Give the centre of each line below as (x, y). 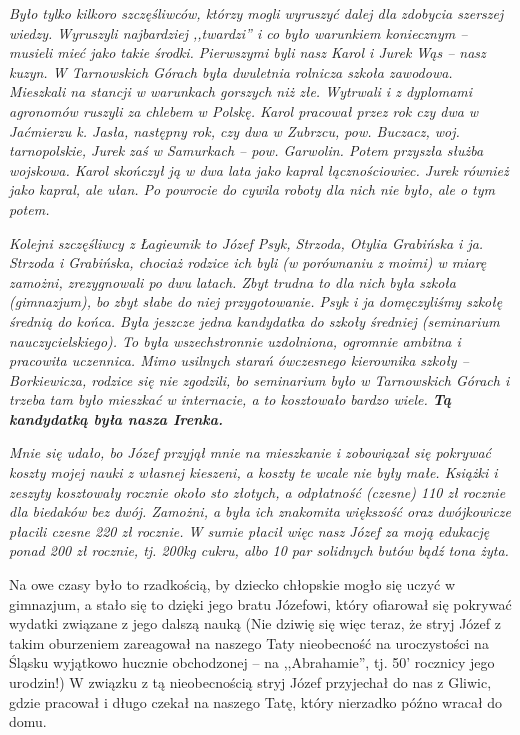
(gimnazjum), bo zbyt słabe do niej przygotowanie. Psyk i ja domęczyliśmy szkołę (256, 301)
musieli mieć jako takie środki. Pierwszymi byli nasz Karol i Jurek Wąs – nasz (247, 52)
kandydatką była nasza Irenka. (116, 418)
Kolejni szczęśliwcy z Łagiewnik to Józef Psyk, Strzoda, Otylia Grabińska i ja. (246, 242)
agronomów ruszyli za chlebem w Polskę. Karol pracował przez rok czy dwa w (244, 110)
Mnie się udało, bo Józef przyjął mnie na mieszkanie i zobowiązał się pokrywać (250, 452)
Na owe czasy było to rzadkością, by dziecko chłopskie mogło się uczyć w (232, 584)
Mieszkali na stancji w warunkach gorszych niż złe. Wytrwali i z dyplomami (241, 91)
